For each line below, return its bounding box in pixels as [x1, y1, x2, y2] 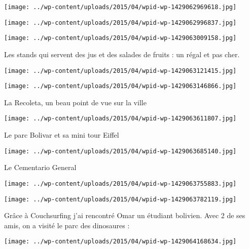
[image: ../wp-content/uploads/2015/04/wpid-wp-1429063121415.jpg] [4, 67, 237, 74]
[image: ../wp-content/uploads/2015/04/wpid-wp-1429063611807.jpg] [4, 115, 237, 122]
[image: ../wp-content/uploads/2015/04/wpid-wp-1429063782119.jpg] [4, 195, 237, 203]
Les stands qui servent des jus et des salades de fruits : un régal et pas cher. [4, 49, 240, 59]
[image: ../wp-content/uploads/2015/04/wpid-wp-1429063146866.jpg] [4, 82, 237, 90]
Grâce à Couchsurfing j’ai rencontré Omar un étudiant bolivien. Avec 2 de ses [4, 210, 245, 221]
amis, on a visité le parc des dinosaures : [4, 220, 130, 230]
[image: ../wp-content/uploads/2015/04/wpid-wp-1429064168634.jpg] [4, 238, 237, 245]
